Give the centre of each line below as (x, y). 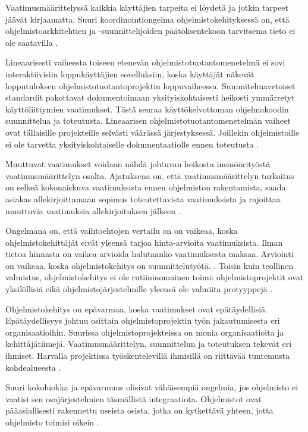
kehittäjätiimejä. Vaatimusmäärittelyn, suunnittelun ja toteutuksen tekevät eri (149, 344)
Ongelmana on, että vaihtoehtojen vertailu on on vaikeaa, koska (122, 231)
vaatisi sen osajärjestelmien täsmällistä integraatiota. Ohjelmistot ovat (133, 398)
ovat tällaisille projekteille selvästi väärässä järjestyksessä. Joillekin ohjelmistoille (153, 132)
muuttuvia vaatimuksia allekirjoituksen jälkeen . (93, 210)
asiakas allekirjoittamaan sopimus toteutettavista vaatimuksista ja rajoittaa (143, 198)
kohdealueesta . (33, 367)
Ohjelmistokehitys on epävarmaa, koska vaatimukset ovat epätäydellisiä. (137, 309)
